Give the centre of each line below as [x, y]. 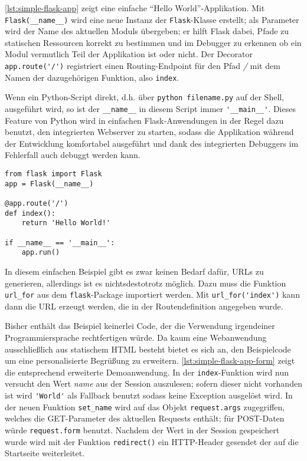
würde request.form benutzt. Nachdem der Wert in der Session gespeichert [142, 429]
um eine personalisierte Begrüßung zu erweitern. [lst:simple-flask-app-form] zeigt [150, 360]
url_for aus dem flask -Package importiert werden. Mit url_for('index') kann [152, 294]
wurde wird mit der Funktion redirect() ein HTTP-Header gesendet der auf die [152, 441]
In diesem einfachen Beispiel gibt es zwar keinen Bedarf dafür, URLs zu [134, 271]
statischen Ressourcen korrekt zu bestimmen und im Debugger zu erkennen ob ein [153, 42]
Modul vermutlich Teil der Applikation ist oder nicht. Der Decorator [129, 54]
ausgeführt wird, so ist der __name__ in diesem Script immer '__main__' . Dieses [150, 108]
